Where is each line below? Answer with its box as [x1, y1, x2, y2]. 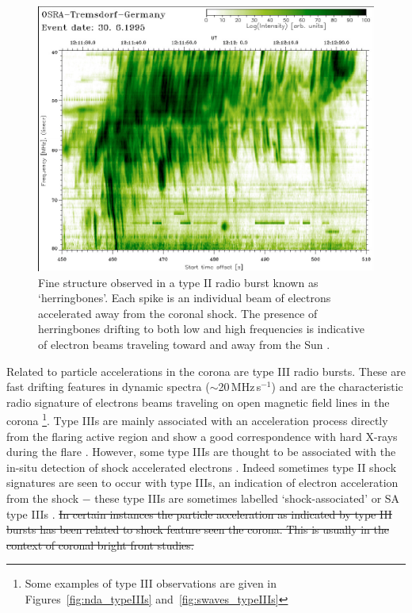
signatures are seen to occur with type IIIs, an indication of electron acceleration [6, 474, 399, 491]
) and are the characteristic [271, 378, 403, 395]
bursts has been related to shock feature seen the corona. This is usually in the [6, 521, 389, 538]
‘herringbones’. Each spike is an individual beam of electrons [38, 289, 331, 306]
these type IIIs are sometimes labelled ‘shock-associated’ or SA [94, 490, 400, 507]
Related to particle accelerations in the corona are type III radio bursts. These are [6, 362, 406, 379]
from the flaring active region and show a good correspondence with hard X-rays [6, 427, 398, 444]
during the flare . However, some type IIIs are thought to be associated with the [6, 443, 396, 460]
